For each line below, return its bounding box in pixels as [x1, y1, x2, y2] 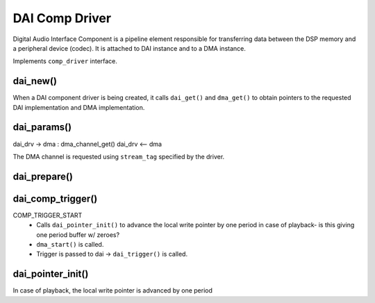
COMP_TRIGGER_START [12, 211, 83, 219]
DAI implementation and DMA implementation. [12, 103, 145, 111]
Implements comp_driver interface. [12, 57, 118, 65]
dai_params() [12, 122, 72, 133]
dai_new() [12, 75, 57, 87]
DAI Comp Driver [12, 10, 111, 26]
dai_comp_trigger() [12, 193, 98, 204]
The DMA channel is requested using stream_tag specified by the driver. [12, 152, 225, 161]
